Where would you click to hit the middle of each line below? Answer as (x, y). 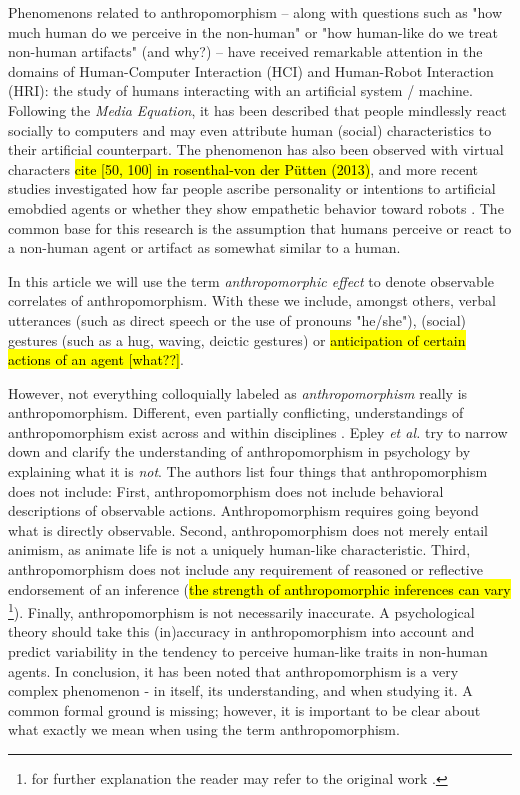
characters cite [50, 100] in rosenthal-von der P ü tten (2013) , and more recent (243, 168)
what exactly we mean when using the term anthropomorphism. (204, 729)
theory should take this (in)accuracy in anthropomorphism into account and (241, 631)
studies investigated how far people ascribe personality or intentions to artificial (252, 188)
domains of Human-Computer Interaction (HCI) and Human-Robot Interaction (251, 70)
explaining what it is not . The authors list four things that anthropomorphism (248, 471)
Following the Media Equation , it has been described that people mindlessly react (257, 109)
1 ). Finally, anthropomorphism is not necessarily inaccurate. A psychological (241, 610)
